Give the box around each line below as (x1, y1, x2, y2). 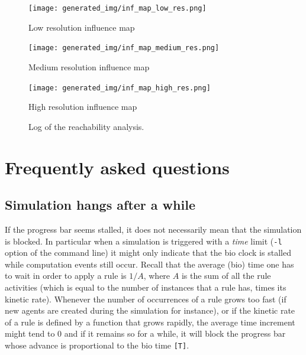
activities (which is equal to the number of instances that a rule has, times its (5, 281, 286, 293)
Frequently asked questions (5, 155, 230, 179)
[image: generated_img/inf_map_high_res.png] (28, 83, 211, 92)
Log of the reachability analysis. (28, 120, 144, 132)
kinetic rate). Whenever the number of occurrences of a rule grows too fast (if (5, 292, 286, 305)
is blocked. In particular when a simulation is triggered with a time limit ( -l (5, 235, 282, 247)
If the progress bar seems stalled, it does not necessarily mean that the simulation (5, 223, 302, 235)
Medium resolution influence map (28, 60, 150, 73)
